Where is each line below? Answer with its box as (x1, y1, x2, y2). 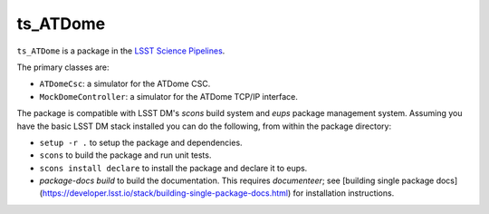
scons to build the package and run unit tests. (39, 150, 212, 160)
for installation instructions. (292, 188, 395, 199)
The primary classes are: (16, 62, 110, 73)
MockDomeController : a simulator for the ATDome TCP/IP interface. (39, 91, 299, 102)
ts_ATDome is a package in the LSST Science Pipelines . (16, 45, 225, 56)
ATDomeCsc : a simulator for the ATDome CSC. (39, 78, 211, 90)
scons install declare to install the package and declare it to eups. (39, 162, 308, 173)
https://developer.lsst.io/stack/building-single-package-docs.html (42, 188, 289, 199)
